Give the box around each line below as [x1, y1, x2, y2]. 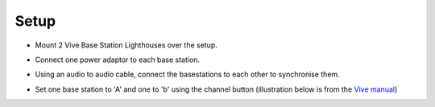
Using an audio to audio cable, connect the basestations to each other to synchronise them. [35, 69, 340, 80]
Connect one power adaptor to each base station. [35, 55, 201, 64]
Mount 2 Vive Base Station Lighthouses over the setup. [35, 40, 217, 50]
